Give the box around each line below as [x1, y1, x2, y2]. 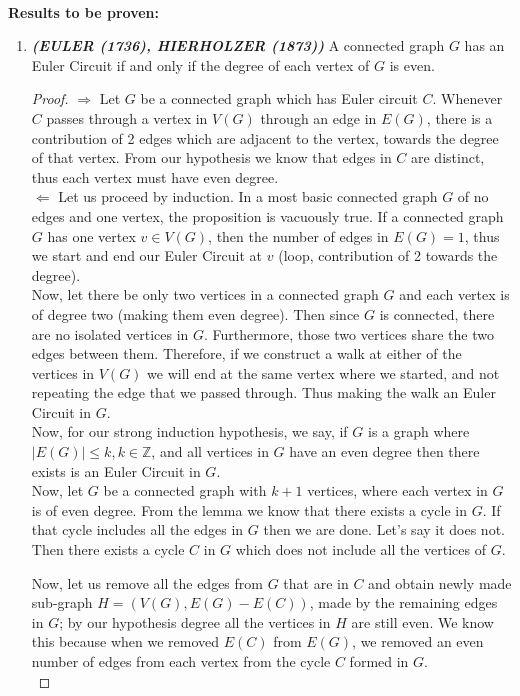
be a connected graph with [103, 480, 267, 501]
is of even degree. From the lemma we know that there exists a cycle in [31, 499, 468, 520]
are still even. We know [351, 611, 494, 632]
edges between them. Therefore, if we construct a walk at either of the [31, 343, 462, 364]
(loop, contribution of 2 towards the [278, 245, 498, 266]
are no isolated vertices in [31, 323, 189, 344]
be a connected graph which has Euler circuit [140, 88, 418, 109]
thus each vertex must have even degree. [31, 166, 279, 187]
